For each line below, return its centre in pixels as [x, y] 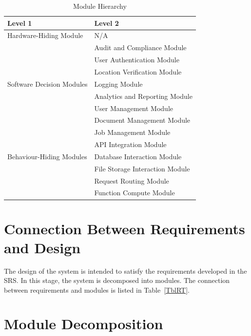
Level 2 [106, 23]
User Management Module [134, 108]
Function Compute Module [135, 193]
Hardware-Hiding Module [45, 35]
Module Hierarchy [100, 6]
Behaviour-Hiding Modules [47, 156]
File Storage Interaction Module [142, 168]
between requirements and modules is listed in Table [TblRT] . [97, 290]
